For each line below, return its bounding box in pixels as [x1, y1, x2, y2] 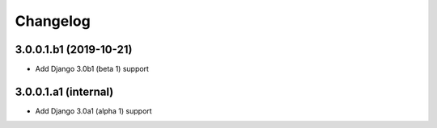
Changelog [15, 12, 91, 30]
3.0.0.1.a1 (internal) [15, 85, 114, 98]
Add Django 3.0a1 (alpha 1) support [35, 105, 153, 116]
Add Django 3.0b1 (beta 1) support [35, 64, 150, 74]
